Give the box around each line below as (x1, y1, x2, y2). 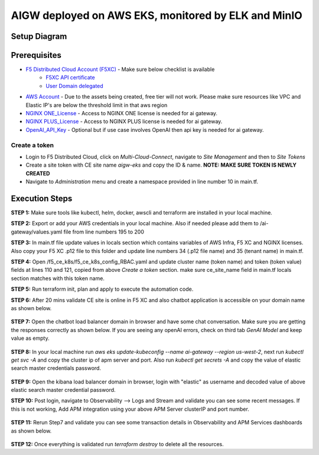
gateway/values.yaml (11, 228, 63, 235)
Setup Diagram (11, 31, 67, 41)
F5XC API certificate (45, 74, 95, 81)
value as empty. (11, 334, 50, 342)
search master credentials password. (11, 365, 102, 372)
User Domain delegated (45, 82, 103, 89)
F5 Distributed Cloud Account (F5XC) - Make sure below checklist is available (25, 66, 215, 73)
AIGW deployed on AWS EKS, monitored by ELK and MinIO (11, 9, 302, 22)
